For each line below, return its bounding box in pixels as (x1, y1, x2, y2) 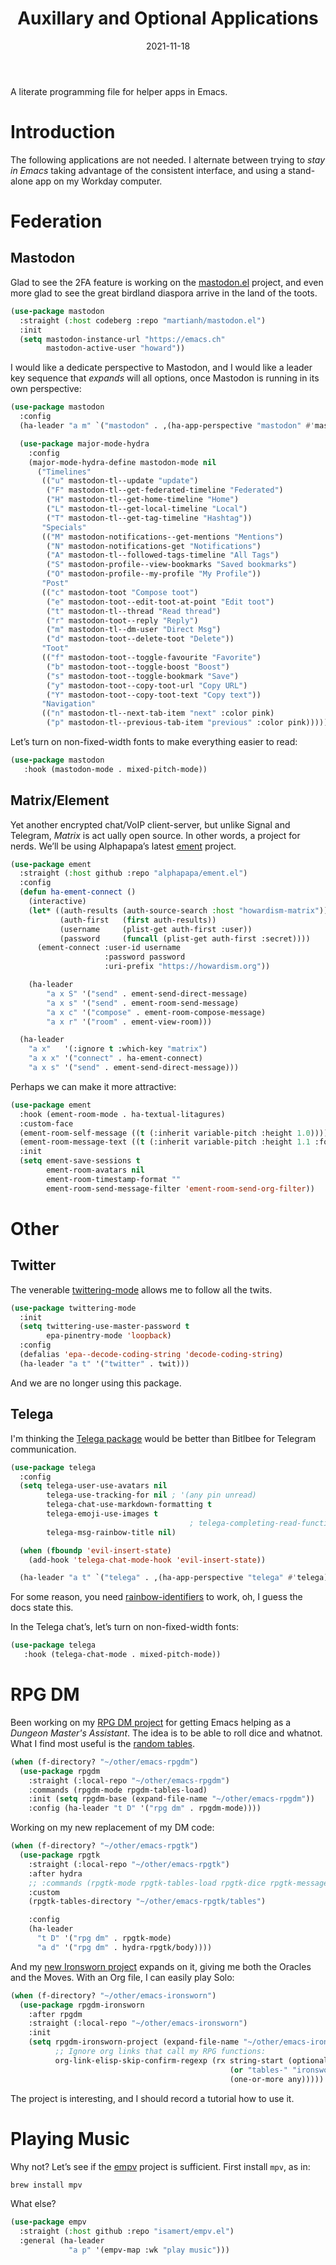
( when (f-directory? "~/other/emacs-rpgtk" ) (10, 1841, 199, 1851)
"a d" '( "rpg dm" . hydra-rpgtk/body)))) (36, 1942, 213, 1952)
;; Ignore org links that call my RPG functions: (54, 2047, 267, 2057)
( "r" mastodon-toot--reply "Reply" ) (46, 615, 199, 626)
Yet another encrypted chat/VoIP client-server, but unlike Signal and (10, 818, 291, 831)
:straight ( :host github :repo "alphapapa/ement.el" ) (19, 868, 248, 879)
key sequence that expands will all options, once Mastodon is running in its (10, 372, 320, 384)
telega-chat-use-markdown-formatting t (46, 1500, 213, 1510)
